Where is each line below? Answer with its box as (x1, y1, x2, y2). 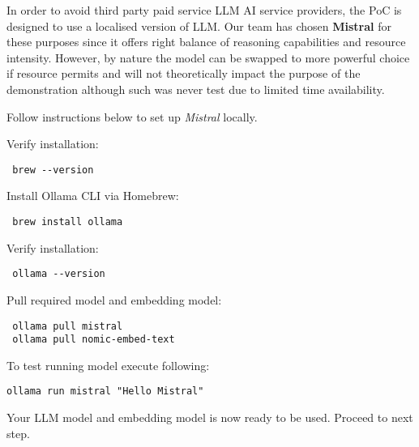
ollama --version (12, 268, 105, 280)
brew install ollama (12, 216, 123, 228)
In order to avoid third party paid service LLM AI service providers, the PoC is (6, 2, 402, 18)
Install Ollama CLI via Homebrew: (6, 187, 179, 204)
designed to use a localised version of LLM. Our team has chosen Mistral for (6, 17, 391, 34)
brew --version (12, 164, 94, 176)
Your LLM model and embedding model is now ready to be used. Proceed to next (6, 409, 413, 426)
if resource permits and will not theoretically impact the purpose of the (6, 65, 361, 82)
